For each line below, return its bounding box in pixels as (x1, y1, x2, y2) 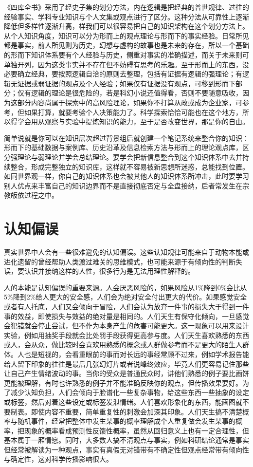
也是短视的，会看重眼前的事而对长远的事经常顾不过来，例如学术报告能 (24, 349, 249, 359)
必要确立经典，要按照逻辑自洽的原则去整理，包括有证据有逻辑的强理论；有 (4, 69, 242, 79)
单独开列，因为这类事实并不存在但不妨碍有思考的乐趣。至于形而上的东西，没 (4, 59, 249, 69)
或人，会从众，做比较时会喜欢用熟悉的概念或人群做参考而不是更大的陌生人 (4, 339, 242, 350)
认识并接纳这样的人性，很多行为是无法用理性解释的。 (24, 266, 195, 276)
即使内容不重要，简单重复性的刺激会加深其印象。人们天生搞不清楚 (31, 406, 242, 416)
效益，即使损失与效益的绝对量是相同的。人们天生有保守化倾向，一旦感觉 (17, 311, 249, 321)
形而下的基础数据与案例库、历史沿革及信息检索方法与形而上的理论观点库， (4, 142, 242, 152)
